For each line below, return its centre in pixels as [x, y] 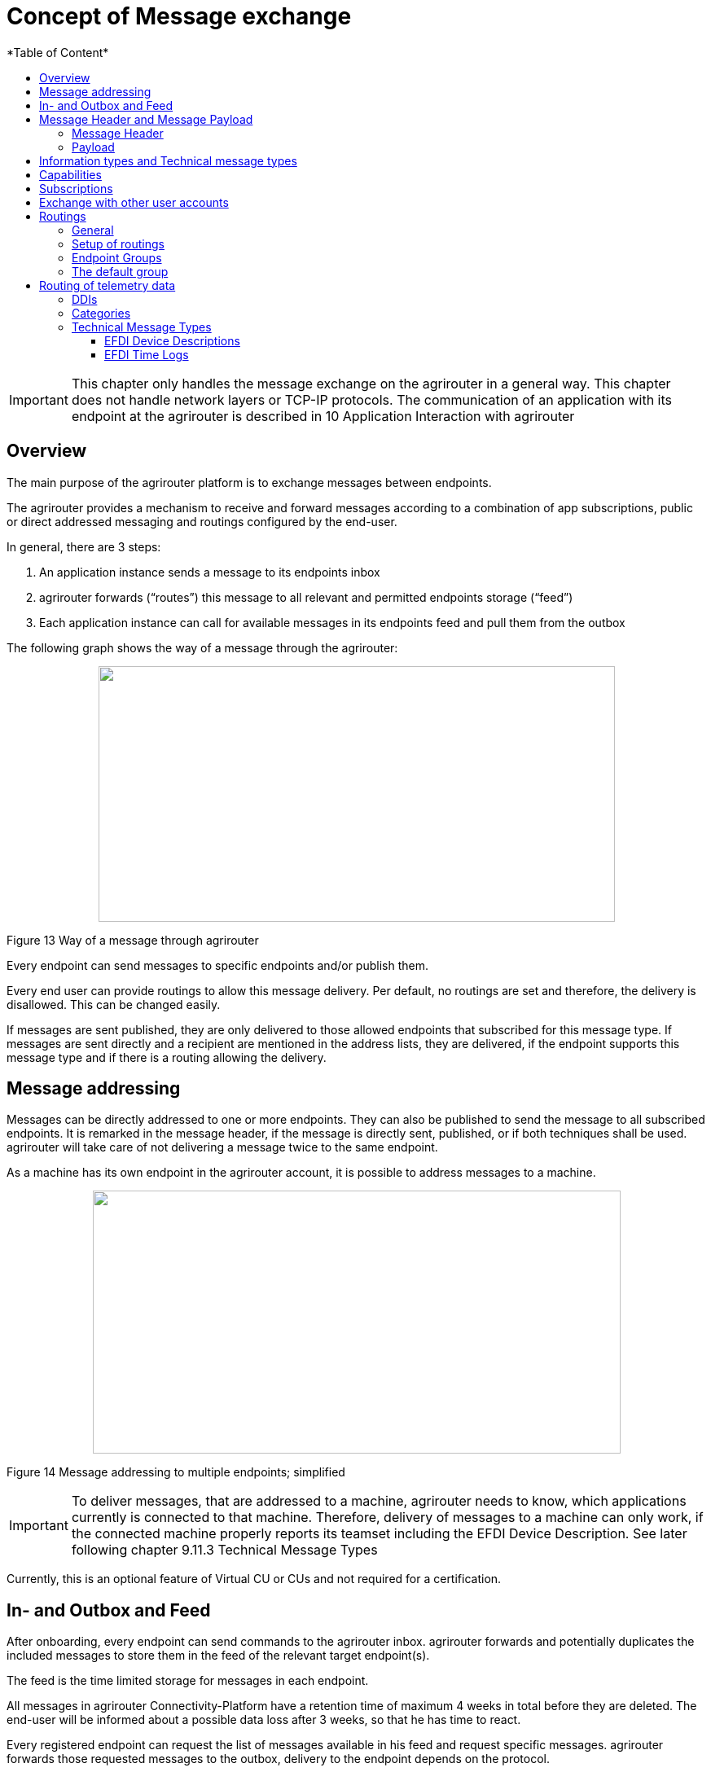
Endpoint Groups [117, 257]
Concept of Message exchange [179, 16]
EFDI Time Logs [147, 354]
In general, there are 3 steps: [84, 546]
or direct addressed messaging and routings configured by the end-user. [202, 521]
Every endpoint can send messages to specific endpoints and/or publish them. [217, 965]
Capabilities [70, 174]
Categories [101, 313]
